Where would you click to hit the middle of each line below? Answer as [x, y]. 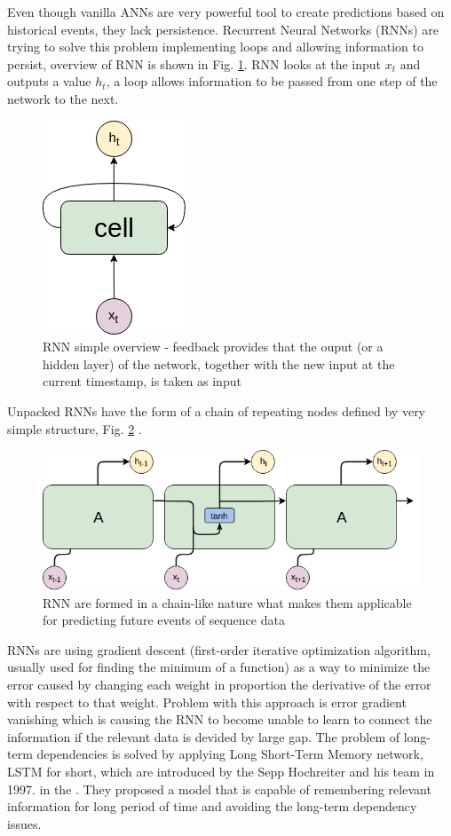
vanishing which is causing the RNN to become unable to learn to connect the [220, 719]
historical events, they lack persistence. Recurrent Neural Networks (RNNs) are [223, 29]
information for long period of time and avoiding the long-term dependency [212, 806]
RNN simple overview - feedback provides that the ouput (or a [213, 347]
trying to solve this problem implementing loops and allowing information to [215, 47]
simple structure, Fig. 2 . [75, 428]
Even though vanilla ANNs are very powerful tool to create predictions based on [226, 12]
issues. [24, 823]
